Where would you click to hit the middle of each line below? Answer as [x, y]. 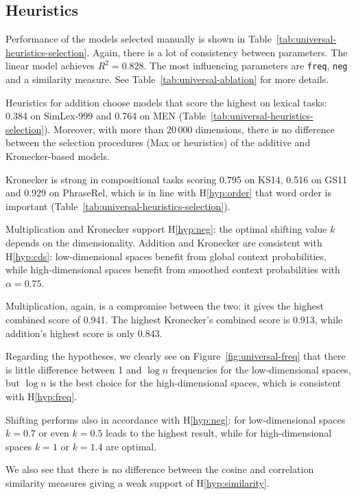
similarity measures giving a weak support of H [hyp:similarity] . [138, 482]
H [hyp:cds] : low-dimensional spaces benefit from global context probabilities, [166, 256]
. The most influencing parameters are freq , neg [246, 66]
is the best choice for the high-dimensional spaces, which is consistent [195, 383]
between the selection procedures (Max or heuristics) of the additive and [158, 142]
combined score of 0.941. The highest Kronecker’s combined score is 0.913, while [174, 319]
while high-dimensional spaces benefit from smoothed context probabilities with [173, 269]
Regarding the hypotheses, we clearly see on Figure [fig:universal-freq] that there [176, 356]
